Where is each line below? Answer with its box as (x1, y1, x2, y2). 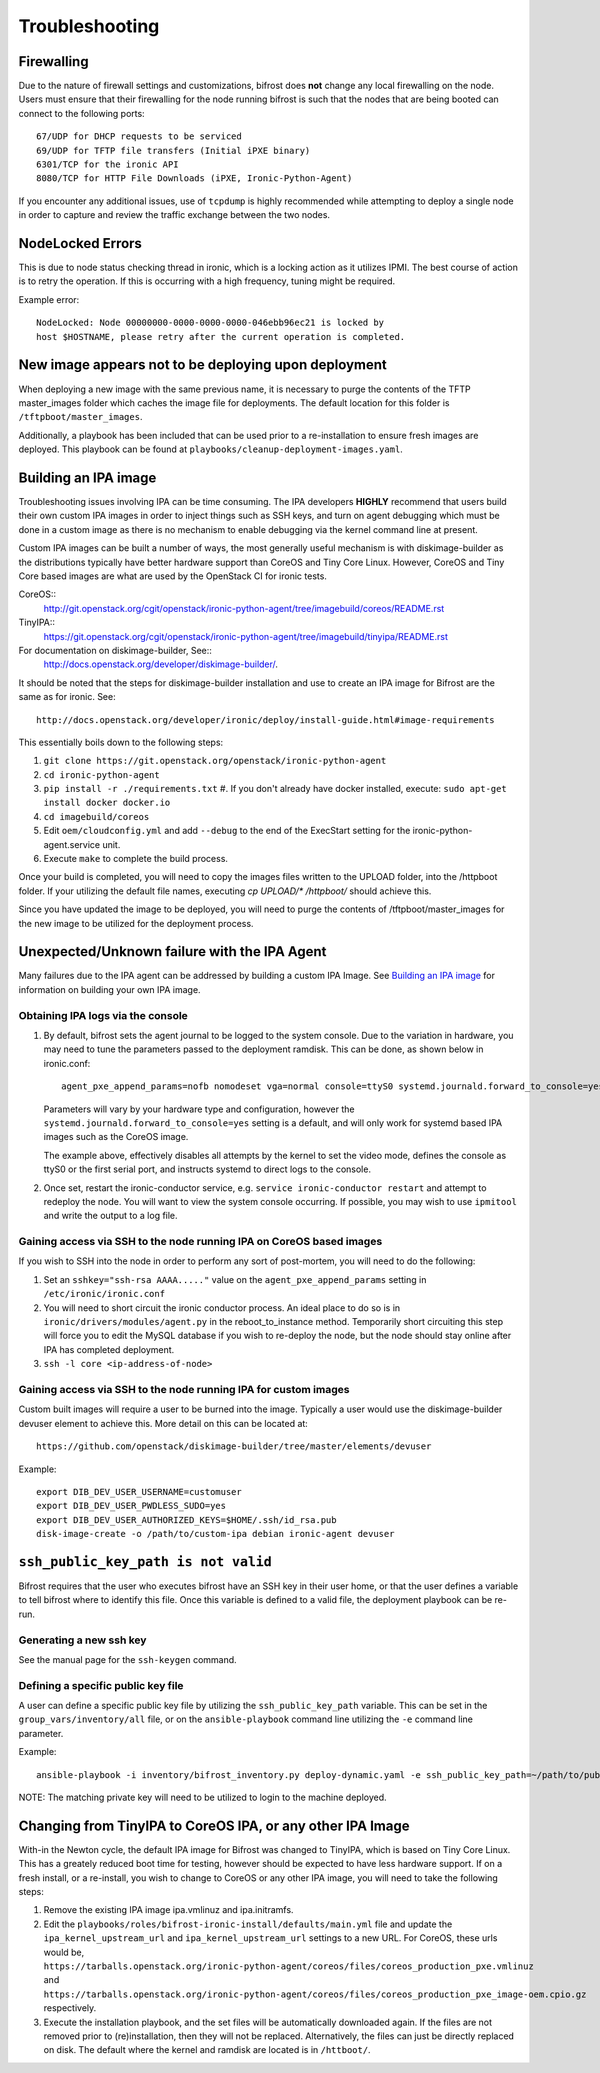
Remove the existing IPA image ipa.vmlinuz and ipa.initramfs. (43, 1904, 294, 1916)
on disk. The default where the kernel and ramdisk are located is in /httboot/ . (43, 2044, 371, 2056)
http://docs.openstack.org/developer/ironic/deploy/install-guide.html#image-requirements (36, 714, 495, 725)
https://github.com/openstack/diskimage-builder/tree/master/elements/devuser (36, 1441, 432, 1452)
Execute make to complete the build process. (43, 853, 229, 865)
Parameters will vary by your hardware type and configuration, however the (43, 1103, 355, 1115)
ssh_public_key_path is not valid (18, 1553, 272, 1570)
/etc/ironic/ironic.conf (43, 1288, 165, 1300)
